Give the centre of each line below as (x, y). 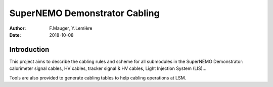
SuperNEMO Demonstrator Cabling (84, 13)
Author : (18, 28)
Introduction (29, 50)
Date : (15, 35)
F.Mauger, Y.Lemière (71, 28)
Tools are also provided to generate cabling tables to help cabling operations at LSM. (98, 77)
